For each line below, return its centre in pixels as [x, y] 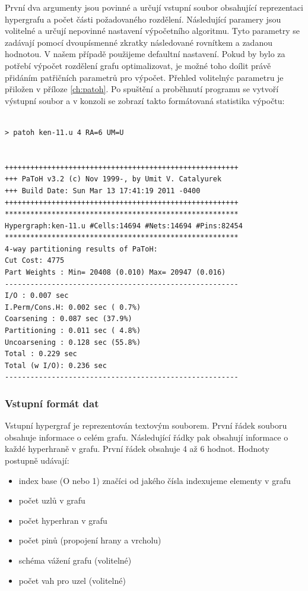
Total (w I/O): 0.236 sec [56, 365]
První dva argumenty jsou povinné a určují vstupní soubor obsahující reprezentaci [154, 7]
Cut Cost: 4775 [35, 261]
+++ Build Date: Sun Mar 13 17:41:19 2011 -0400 [103, 191]
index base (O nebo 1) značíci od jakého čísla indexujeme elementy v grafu [155, 480]
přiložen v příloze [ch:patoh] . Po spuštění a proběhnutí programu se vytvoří [142, 89]
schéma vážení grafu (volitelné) [75, 560]
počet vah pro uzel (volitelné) [72, 580]
